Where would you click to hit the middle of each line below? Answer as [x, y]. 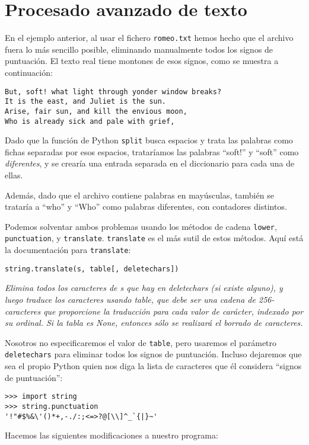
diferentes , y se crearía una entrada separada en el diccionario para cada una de [150, 163]
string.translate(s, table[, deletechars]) [92, 269]
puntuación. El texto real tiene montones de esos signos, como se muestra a [142, 61]
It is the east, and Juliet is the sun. [86, 102]
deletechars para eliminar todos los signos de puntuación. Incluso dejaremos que [153, 354]
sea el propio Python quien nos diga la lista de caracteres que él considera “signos [153, 366]
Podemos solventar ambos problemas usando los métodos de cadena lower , [141, 226]
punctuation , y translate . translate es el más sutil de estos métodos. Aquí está [154, 238]
